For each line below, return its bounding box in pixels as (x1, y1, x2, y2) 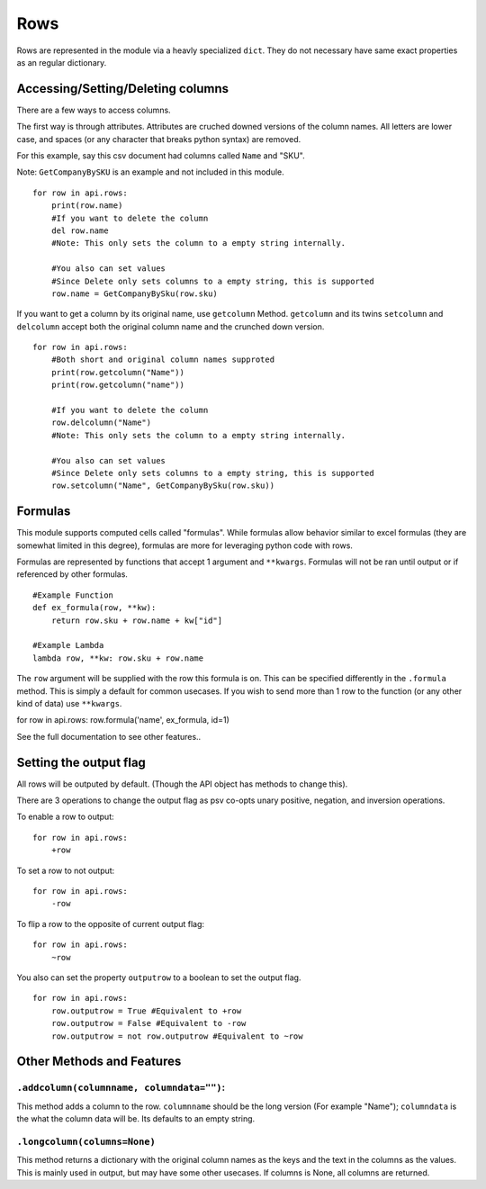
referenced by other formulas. (16, 569, 128, 580)
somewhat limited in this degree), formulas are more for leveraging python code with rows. (16, 540, 353, 551)
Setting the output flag (16, 754, 146, 770)
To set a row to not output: (16, 865, 115, 876)
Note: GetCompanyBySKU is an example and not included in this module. (16, 167, 285, 177)
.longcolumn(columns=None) (16, 1135, 157, 1148)
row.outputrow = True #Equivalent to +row (50, 1005, 242, 1016)
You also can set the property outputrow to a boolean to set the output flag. (16, 972, 301, 983)
